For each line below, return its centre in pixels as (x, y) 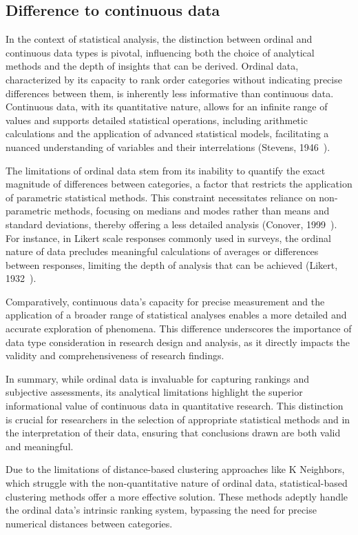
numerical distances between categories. (89, 523)
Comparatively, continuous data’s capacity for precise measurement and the (165, 301)
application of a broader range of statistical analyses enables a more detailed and (176, 315)
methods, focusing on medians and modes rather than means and (192, 211)
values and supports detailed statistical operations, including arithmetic (157, 120)
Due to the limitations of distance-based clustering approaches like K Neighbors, (175, 469)
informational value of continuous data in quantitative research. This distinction (175, 406)
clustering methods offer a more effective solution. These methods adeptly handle (177, 496)
